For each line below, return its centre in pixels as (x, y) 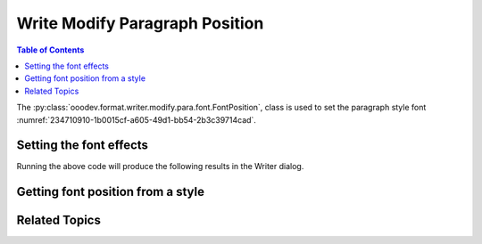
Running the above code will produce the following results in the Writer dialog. (160, 167)
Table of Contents (50, 50)
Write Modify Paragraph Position (140, 23)
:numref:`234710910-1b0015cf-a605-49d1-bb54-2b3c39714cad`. (136, 119)
